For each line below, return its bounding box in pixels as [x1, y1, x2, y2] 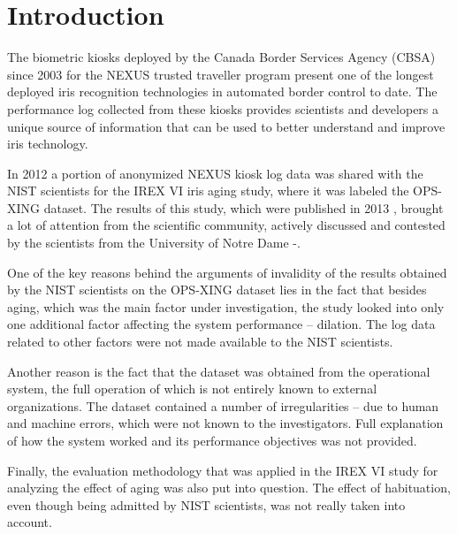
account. [7, 513, 52, 531]
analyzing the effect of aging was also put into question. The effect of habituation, [7, 478, 451, 497]
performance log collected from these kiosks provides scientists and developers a [7, 99, 439, 118]
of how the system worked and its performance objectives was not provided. [7, 431, 417, 449]
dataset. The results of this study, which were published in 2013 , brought [43, 198, 444, 217]
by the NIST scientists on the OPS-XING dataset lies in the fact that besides [7, 280, 427, 299]
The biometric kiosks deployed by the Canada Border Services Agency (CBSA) [7, 48, 436, 66]
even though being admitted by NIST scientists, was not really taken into [7, 495, 406, 514]
